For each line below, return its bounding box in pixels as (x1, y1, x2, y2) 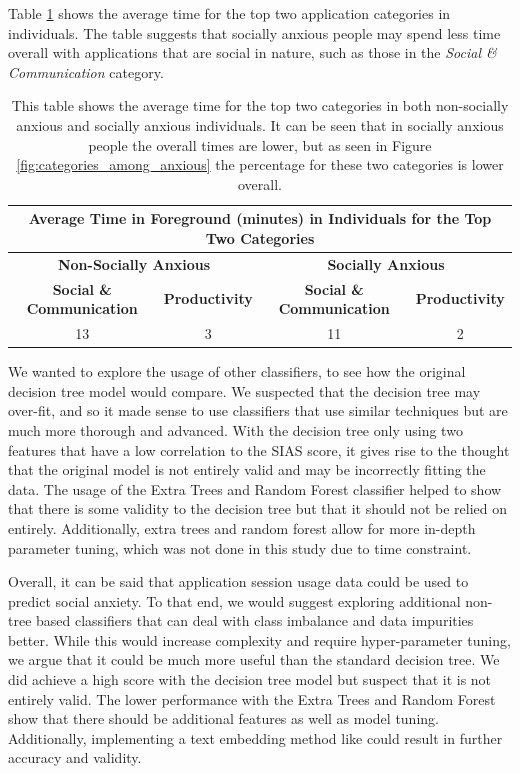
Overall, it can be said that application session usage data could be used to (8, 571, 469, 592)
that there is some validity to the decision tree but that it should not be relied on (8, 498, 507, 519)
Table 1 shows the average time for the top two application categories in (8, 3, 451, 23)
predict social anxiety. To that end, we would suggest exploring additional (8, 590, 461, 611)
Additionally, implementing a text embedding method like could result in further (8, 727, 503, 748)
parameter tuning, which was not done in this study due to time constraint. (8, 537, 472, 558)
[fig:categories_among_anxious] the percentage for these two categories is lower (16, 154, 504, 175)
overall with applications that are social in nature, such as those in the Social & (8, 42, 497, 63)
